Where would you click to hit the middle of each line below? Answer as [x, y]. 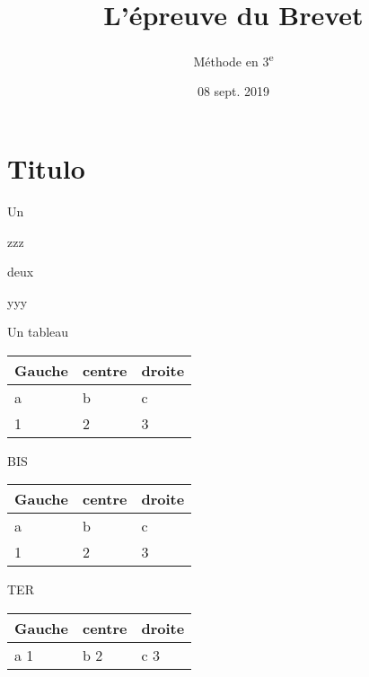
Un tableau [38, 332]
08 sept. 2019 [233, 91]
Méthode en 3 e [233, 60]
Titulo [46, 167]
